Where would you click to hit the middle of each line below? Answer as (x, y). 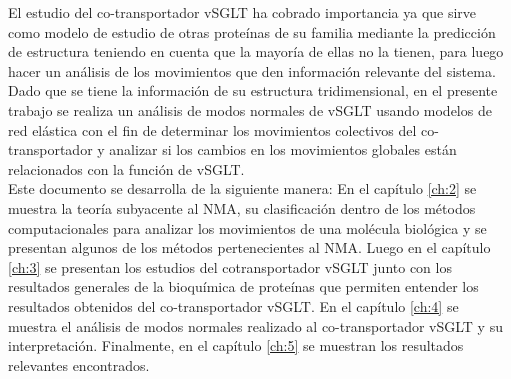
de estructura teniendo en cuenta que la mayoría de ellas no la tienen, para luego (256, 51)
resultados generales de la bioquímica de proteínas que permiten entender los (243, 286)
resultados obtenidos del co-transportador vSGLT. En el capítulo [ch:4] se (233, 305)
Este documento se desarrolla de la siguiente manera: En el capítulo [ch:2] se (242, 188)
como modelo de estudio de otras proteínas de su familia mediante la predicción (252, 31)
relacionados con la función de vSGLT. (126, 168)
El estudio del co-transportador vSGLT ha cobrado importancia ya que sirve (242, 12)
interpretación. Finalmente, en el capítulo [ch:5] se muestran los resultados (236, 345)
